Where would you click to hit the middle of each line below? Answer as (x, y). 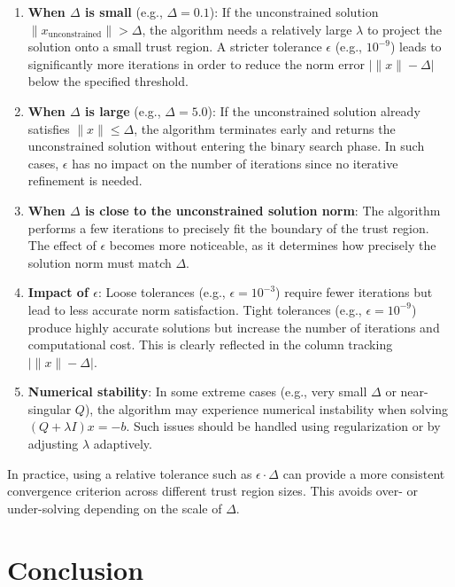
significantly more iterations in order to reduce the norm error (196, 63)
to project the (404, 29)
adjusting (53, 444)
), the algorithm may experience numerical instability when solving (266, 408)
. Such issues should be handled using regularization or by (283, 426)
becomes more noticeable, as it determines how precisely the (273, 245)
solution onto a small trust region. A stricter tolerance (175, 47)
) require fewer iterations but (354, 292)
